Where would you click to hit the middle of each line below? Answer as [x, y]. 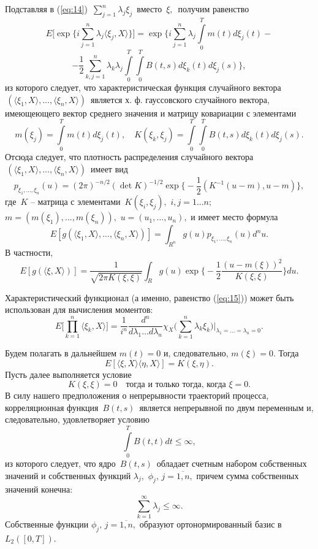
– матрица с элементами [75, 202]
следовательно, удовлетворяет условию [78, 419]
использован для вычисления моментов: [79, 309]
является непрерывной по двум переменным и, [226, 407]
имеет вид [109, 168]
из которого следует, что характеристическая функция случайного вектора [143, 87]
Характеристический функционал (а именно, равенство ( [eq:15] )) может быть [150, 297]
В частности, [29, 252]
